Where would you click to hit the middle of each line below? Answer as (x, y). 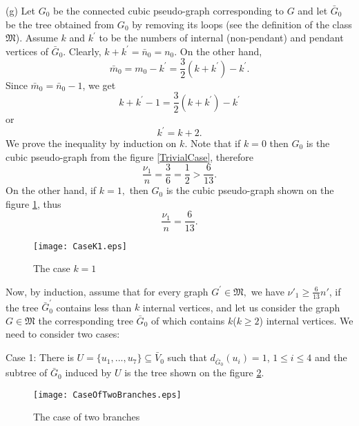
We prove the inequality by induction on (91, 143)
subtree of (27, 372)
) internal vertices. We (306, 320)
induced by (88, 372)
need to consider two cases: (63, 334)
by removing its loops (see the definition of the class (242, 24)
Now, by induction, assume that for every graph (107, 291)
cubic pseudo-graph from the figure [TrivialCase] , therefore (129, 156)
